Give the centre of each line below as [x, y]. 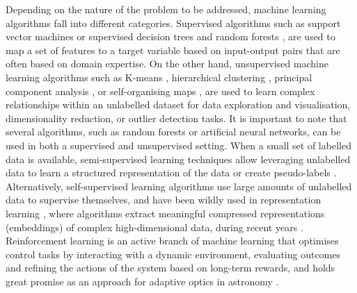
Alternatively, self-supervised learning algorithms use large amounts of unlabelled [179, 186]
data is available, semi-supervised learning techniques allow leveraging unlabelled [178, 159]
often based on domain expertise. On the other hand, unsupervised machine [167, 64]
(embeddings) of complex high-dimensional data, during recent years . [154, 227]
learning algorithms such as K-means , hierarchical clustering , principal [159, 77]
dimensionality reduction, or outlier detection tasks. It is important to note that [176, 118]
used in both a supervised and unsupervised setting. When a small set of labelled [178, 145]
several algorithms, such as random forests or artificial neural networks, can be [173, 132]
